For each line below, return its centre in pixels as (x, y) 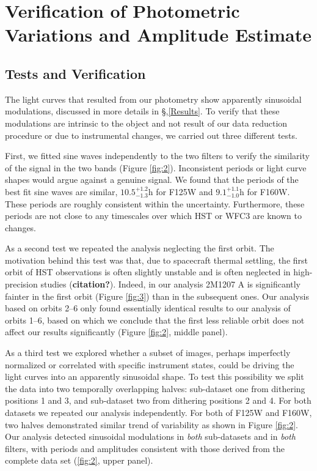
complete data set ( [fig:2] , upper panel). (79, 460)
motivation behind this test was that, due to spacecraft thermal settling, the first (157, 260)
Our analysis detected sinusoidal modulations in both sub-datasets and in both (150, 436)
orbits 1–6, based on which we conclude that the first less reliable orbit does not (155, 320)
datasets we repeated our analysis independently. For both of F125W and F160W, (158, 413)
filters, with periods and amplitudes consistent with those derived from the (145, 448)
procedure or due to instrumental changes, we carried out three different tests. (151, 135)
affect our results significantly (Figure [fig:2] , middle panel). (116, 332)
